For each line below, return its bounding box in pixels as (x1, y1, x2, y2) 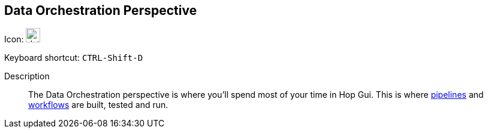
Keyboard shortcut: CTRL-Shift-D (4, 52, 143, 63)
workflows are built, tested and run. (28, 100, 168, 110)
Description (4, 71, 50, 82)
